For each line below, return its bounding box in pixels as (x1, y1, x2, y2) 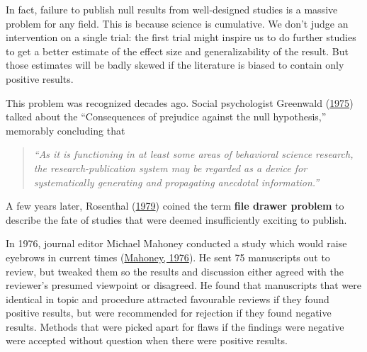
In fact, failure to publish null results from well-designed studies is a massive (6, 2, 338, 16)
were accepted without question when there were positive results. (6, 333, 288, 348)
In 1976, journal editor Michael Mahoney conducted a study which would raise (6, 236, 347, 251)
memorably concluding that (6, 123, 125, 137)
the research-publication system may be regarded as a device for (33, 160, 307, 175)
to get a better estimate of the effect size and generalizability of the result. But (6, 43, 349, 58)
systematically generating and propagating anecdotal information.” (33, 174, 320, 189)
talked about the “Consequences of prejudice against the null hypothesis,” (6, 109, 327, 124)
